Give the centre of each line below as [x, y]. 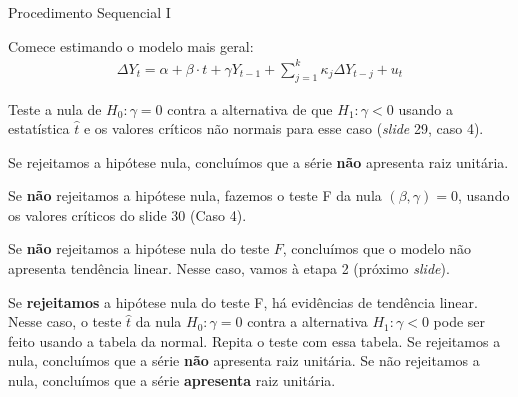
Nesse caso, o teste [65, 321]
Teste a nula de [55, 108]
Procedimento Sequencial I [89, 12]
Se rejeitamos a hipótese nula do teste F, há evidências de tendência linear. [243, 301]
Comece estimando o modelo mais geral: [131, 45]
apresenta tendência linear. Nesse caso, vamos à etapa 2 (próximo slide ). [229, 268]
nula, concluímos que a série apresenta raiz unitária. [172, 380]
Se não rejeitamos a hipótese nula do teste [139, 248]
